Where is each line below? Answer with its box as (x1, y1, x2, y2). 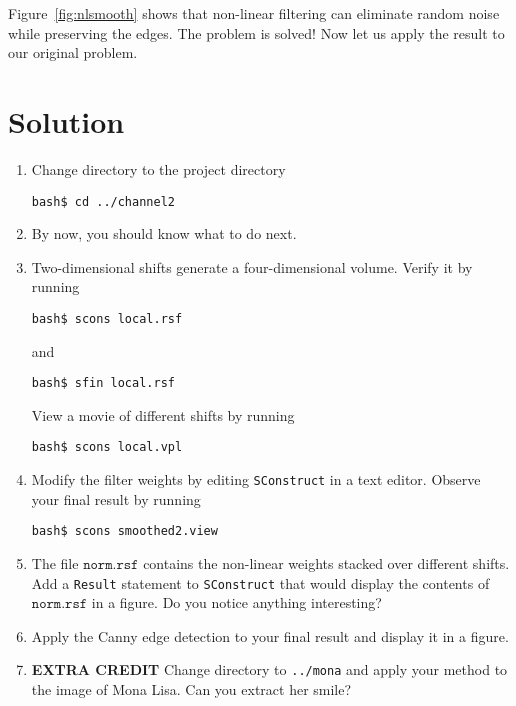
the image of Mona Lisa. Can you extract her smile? (31, 679, 352, 700)
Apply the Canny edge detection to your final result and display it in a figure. (31, 625, 509, 646)
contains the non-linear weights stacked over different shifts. (143, 553, 510, 573)
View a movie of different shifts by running (31, 404, 295, 425)
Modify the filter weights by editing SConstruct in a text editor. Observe (31, 469, 481, 490)
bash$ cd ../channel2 (31, 194, 175, 209)
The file (31, 553, 79, 573)
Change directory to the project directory (31, 158, 286, 179)
